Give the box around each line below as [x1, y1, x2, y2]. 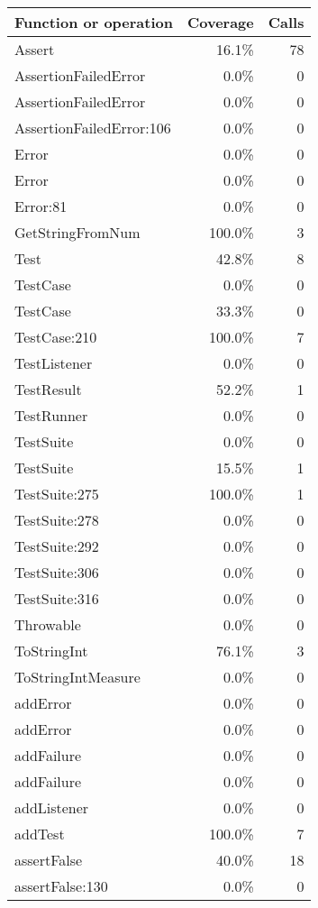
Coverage [186, 12, 254, 32]
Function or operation [14, 12, 173, 32]
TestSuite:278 [14, 509, 99, 530]
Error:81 [14, 196, 68, 216]
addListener [14, 797, 89, 818]
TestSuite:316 [14, 588, 99, 609]
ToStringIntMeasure [14, 666, 141, 687]
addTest [14, 823, 65, 844]
